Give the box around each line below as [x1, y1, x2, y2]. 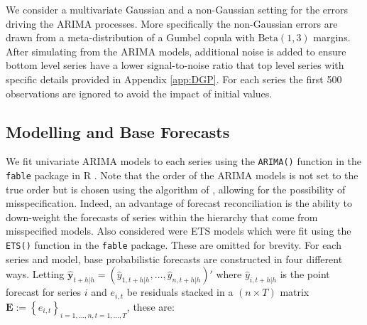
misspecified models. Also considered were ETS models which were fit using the [6, 223, 351, 238]
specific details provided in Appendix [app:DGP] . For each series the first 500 [6, 71, 342, 86]
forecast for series [6, 284, 82, 299]
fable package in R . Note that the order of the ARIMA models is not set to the [6, 168, 358, 183]
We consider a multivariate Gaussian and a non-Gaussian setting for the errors [6, 2, 349, 16]
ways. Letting [6, 267, 65, 282]
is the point [280, 267, 330, 282]
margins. [313, 30, 351, 45]
